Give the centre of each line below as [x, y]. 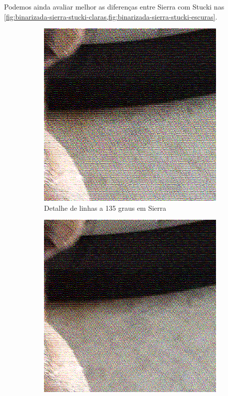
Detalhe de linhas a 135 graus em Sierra [105, 208]
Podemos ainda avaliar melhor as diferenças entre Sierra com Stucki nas [114, 7]
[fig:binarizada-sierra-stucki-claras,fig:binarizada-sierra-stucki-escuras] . [111, 16]
